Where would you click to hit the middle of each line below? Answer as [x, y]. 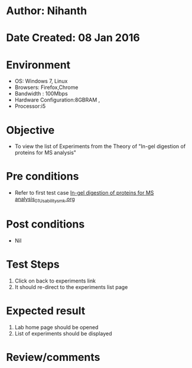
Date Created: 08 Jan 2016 [73, 38]
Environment [38, 65]
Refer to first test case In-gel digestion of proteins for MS [84, 193]
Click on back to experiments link [55, 281]
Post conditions [45, 224]
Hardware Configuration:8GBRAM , [57, 100]
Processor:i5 [30, 106]
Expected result [46, 311]
